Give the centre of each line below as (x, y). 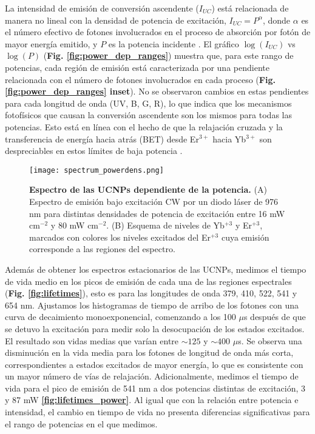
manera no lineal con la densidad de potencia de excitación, (116, 20)
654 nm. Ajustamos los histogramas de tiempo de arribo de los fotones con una (152, 305)
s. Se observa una (270, 340)
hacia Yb (229, 139)
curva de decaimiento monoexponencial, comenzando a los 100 (120, 317)
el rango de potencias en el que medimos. (81, 423)
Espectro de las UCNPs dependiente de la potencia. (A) (148, 189)
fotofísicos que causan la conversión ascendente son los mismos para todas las (148, 115)
